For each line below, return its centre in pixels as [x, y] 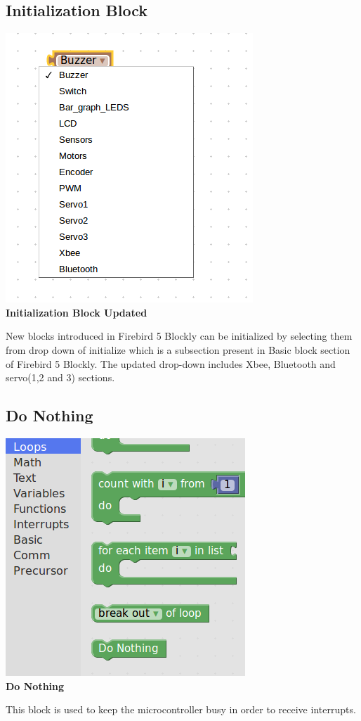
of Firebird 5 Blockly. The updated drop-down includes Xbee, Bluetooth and [171, 363]
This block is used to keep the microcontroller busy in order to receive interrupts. [181, 709]
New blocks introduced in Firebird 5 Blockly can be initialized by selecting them [179, 336]
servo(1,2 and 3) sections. [60, 377]
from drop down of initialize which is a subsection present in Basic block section [178, 349]
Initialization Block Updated [77, 312]
